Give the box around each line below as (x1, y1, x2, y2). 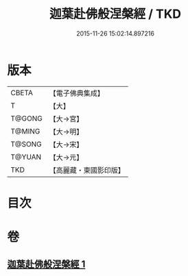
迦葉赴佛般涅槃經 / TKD (49, 6, 182, 22)
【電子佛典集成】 (49, 88, 104, 98)
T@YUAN (10, 152, 42, 162)
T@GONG (10, 114, 43, 123)
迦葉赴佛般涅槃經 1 (7, 258, 86, 271)
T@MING (10, 126, 40, 136)
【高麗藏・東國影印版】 (49, 165, 125, 175)
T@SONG (10, 139, 43, 149)
